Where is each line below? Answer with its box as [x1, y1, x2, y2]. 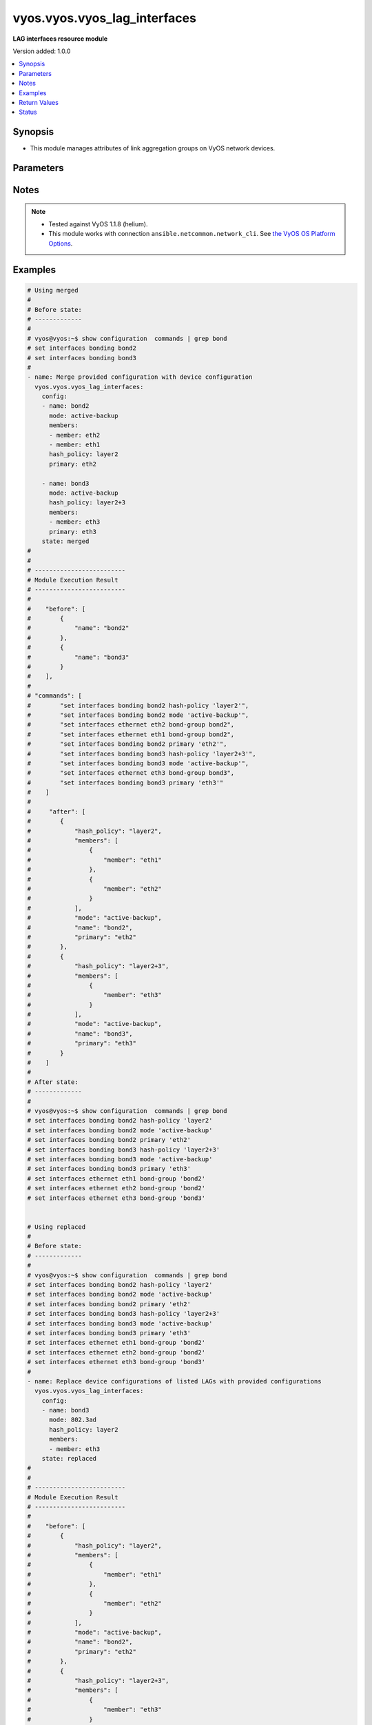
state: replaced [41, 1455, 96, 1463]
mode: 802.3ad [49, 1416, 96, 1424]
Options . [48, 239, 73, 248]
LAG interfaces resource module [12, 34, 108, 43]
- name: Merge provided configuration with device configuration [27, 373, 253, 381]
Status [19, 108, 37, 117]
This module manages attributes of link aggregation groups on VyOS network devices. [30, 144, 276, 152]
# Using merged [27, 286, 79, 294]
